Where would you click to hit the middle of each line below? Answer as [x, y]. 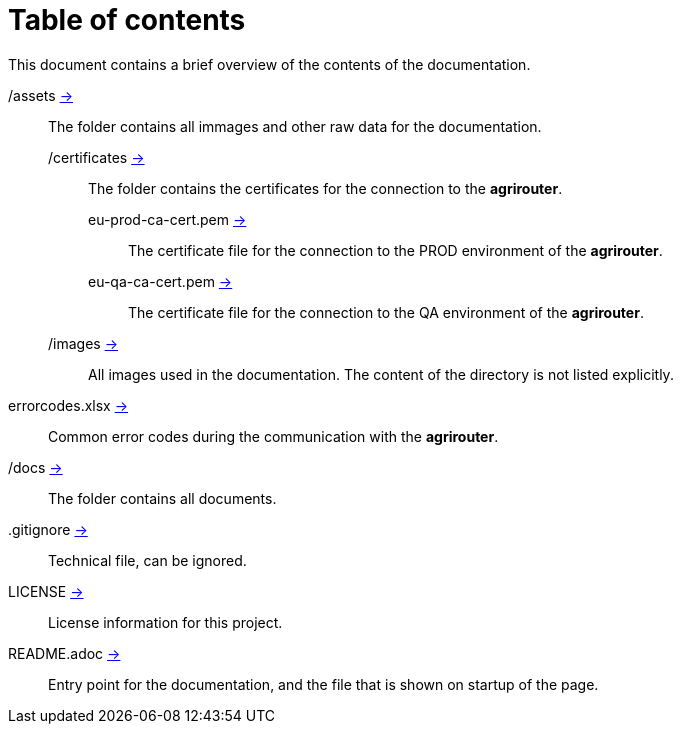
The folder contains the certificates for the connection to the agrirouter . [325, 188]
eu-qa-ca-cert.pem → [160, 281]
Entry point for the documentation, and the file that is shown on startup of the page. [323, 684]
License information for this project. [165, 622]
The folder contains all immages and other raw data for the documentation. [295, 126]
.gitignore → [48, 529]
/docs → [35, 467]
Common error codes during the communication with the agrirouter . [273, 436]
